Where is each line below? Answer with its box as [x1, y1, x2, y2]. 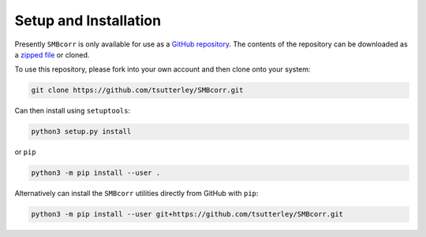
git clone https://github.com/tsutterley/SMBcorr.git [31, 86, 244, 94]
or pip [14, 147, 36, 157]
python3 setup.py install [31, 127, 132, 136]
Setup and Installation [14, 12, 162, 29]
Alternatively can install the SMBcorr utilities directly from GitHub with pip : [14, 189, 259, 198]
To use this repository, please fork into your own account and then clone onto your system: [14, 65, 311, 74]
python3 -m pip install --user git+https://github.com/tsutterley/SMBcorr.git [31, 209, 343, 219]
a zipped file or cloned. [14, 50, 90, 59]
